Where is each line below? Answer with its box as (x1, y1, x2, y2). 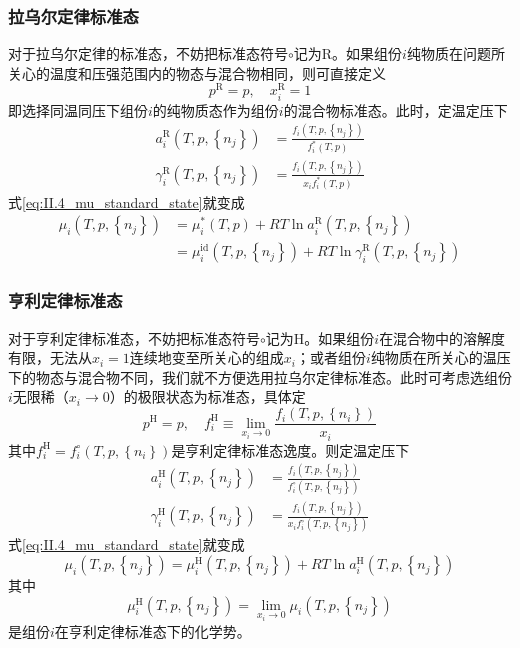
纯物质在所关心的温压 (370, 347, 511, 368)
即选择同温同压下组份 (8, 99, 148, 120)
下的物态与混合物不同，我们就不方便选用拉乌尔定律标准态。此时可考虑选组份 (8, 366, 512, 387)
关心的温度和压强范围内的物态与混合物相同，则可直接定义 (8, 62, 386, 83)
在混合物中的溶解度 (379, 327, 506, 348)
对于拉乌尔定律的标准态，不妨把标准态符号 (8, 43, 288, 64)
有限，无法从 (8, 347, 92, 368)
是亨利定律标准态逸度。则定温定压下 (171, 439, 410, 460)
